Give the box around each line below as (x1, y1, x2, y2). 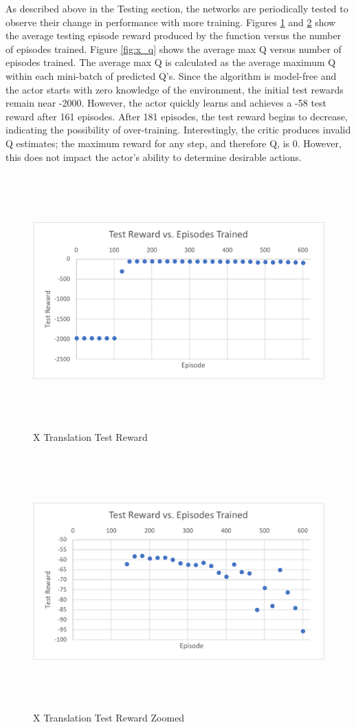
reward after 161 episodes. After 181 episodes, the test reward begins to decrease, (5, 109, 348, 123)
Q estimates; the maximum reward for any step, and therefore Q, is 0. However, (5, 135, 342, 150)
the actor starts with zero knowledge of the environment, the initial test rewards (5, 82, 344, 96)
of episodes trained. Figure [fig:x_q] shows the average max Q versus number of (5, 41, 342, 56)
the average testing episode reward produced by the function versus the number (5, 28, 342, 43)
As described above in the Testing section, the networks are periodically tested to (5, 1, 348, 15)
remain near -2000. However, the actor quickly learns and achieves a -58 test (5, 96, 327, 110)
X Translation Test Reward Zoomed (33, 710, 185, 725)
